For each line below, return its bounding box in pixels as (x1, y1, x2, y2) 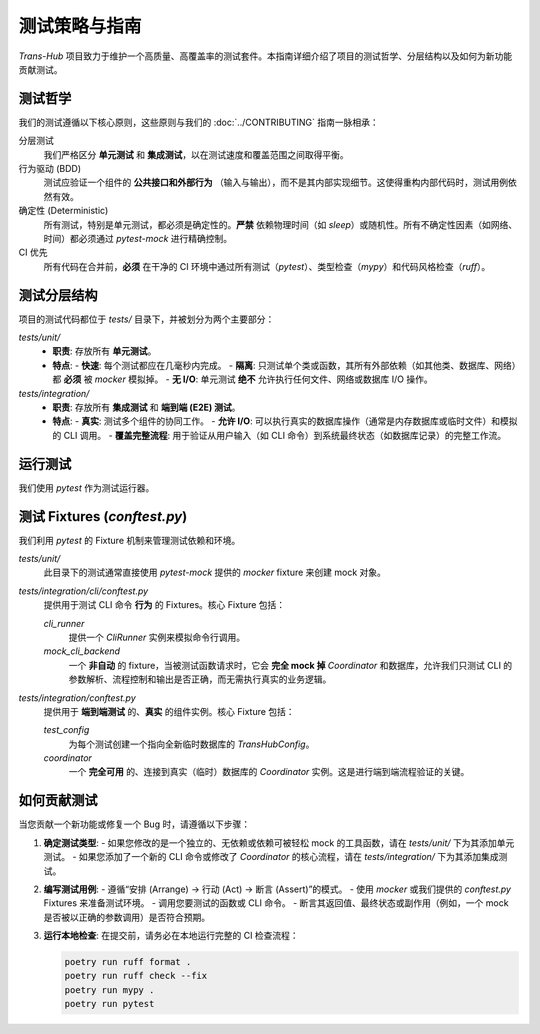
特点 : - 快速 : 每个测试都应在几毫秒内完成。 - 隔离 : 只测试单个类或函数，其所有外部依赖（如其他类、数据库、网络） (52, 359, 517, 371)
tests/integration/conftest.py (18, 691, 137, 704)
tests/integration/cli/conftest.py (18, 585, 149, 597)
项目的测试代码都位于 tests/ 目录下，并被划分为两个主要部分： (18, 313, 275, 325)
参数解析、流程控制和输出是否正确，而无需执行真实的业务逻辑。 (68, 673, 332, 685)
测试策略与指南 (18, 15, 142, 37)
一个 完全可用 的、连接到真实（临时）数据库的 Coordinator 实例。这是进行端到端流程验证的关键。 (68, 766, 470, 778)
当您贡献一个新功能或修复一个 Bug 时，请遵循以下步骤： (18, 818, 250, 830)
